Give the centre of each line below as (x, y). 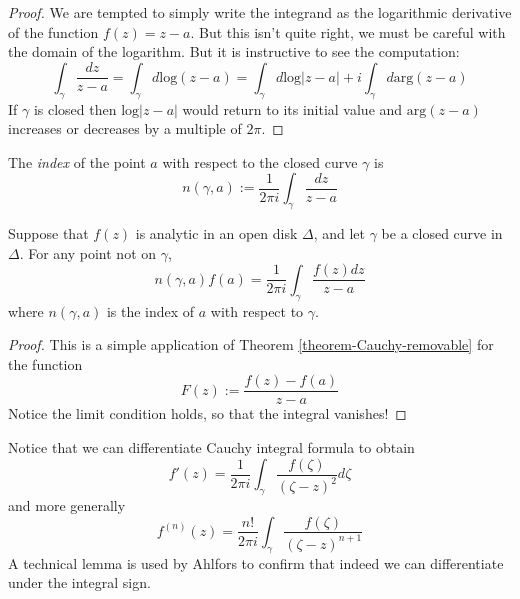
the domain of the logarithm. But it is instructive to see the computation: (234, 51)
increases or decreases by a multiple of (125, 128)
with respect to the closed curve (260, 161)
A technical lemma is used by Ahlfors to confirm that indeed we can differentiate (256, 562)
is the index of (150, 310)
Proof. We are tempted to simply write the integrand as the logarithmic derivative (260, 12)
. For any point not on (88, 252)
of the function (53, 31)
